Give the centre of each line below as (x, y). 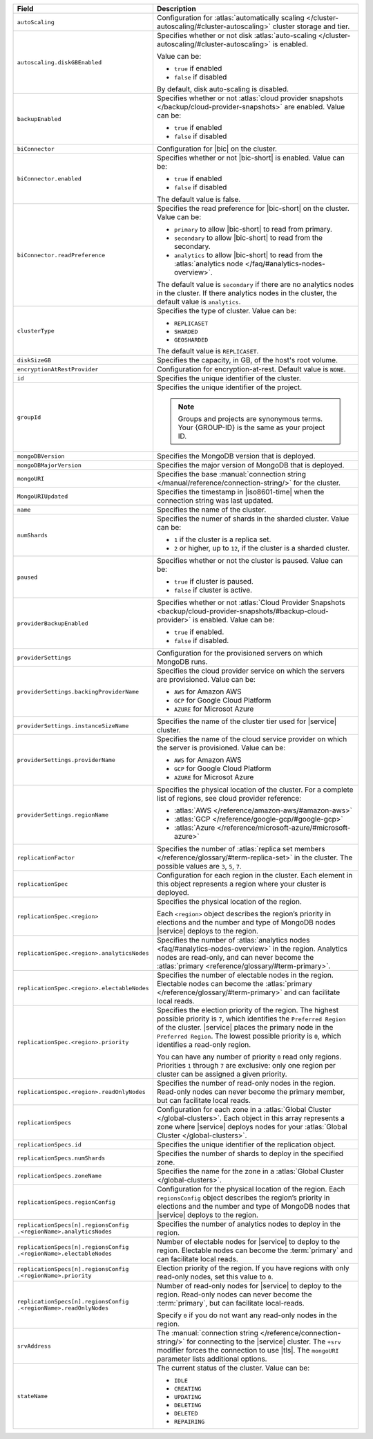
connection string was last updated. (215, 500)
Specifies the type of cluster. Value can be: (227, 311)
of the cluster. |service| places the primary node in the (245, 1027)
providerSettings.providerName (66, 760)
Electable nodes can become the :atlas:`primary (234, 984)
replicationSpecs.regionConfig (66, 1202)
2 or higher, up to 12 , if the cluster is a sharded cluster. (262, 548)
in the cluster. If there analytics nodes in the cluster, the (247, 293)
